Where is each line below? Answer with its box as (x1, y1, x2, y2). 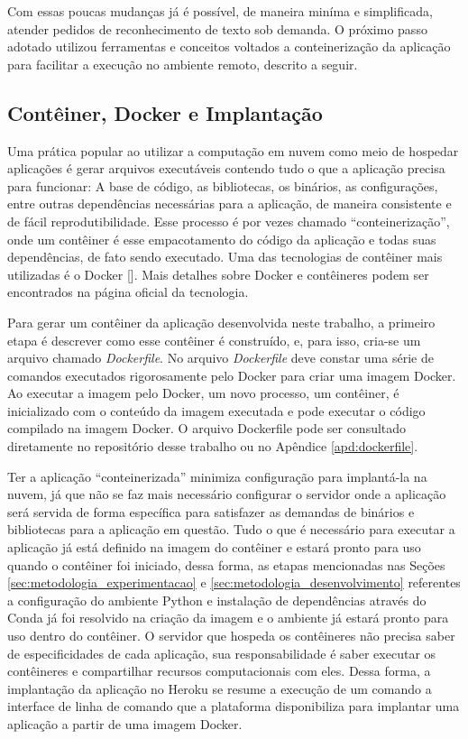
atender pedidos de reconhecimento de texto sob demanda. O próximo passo (7, 19, 427, 38)
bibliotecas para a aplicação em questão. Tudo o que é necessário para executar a (7, 520, 455, 539)
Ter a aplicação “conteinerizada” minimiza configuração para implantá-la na (7, 466, 427, 485)
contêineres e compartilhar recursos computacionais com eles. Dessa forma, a (7, 661, 431, 680)
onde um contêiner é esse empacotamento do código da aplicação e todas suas (7, 229, 436, 248)
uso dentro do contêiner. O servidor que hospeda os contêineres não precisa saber (7, 626, 455, 645)
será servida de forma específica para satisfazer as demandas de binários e (7, 502, 415, 521)
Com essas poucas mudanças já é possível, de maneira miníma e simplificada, (7, 2, 433, 20)
